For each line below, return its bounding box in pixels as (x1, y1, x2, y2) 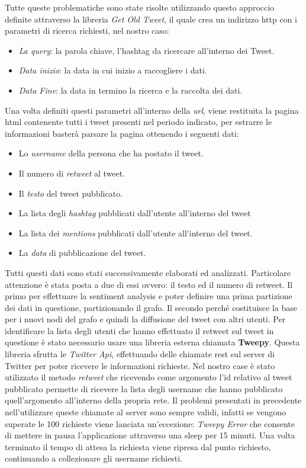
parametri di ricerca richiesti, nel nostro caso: (5, 24, 169, 37)
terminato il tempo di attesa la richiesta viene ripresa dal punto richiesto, (5, 440, 271, 453)
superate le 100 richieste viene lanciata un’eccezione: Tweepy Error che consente (5, 417, 295, 429)
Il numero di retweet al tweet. (18, 166, 125, 179)
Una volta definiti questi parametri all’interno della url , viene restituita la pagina (5, 104, 299, 116)
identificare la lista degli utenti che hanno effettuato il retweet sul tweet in (5, 324, 274, 336)
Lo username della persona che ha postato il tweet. (18, 147, 204, 159)
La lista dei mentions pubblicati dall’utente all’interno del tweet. (18, 226, 253, 239)
